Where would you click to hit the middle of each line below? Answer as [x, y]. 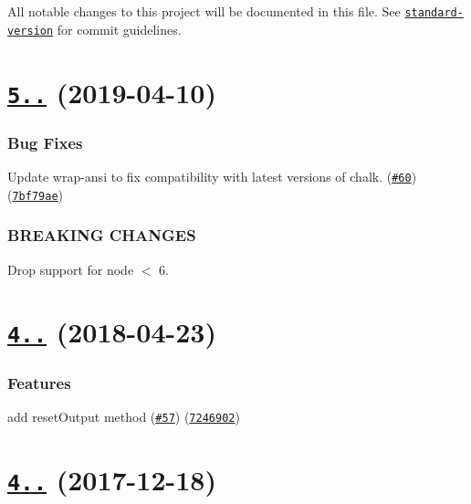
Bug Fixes [45, 142]
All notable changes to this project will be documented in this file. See [204, 11]
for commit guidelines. [119, 29]
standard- [434, 13]
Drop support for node [71, 269]
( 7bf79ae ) [36, 194]
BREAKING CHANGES [102, 235]
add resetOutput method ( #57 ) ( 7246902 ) [124, 416]
